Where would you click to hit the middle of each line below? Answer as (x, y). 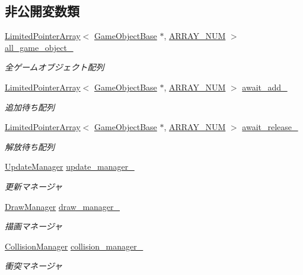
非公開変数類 (42, 11)
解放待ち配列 (30, 146)
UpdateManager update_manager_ (70, 166)
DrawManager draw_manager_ (63, 206)
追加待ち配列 (30, 107)
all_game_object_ (39, 47)
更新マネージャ (34, 186)
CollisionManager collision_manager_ (74, 246)
